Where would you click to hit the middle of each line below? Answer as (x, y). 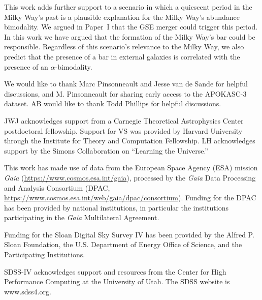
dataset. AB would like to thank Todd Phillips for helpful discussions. (113, 103)
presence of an (26, 66)
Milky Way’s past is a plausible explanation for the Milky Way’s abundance (122, 17)
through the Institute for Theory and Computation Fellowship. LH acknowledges (130, 141)
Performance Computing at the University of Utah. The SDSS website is (117, 281)
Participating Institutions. (45, 254)
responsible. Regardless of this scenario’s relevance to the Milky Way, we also (124, 47)
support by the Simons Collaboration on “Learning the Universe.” (106, 150)
